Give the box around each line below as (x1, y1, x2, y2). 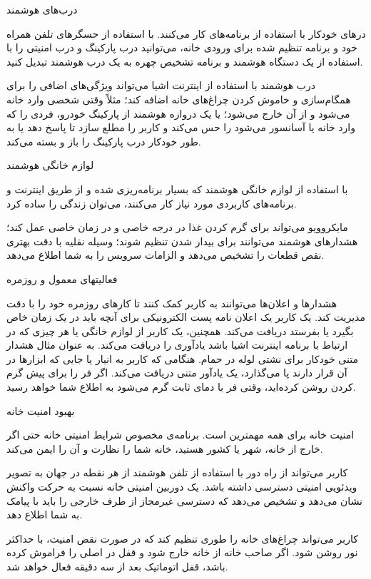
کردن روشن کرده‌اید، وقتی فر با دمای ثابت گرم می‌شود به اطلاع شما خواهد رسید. (6, 379, 356, 394)
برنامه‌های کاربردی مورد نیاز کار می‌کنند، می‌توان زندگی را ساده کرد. (6, 195, 297, 210)
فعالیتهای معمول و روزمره (6, 271, 118, 286)
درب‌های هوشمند (6, 2, 78, 16)
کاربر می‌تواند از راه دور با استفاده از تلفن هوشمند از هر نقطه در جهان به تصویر (6, 465, 348, 480)
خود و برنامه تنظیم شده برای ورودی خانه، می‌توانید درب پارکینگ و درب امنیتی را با (6, 40, 357, 55)
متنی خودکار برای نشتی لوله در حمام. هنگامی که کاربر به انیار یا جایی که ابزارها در (6, 351, 358, 366)
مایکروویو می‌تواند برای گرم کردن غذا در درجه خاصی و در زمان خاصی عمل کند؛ (6, 220, 348, 235)
